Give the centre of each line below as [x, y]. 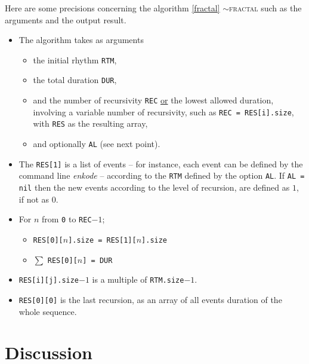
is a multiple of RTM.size [138, 279]
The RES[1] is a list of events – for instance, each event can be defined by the [161, 163]
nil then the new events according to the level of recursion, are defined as [154, 187]
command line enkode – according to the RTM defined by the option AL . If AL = [162, 175]
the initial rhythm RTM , [75, 59]
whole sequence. [48, 311]
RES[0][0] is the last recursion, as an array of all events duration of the [150, 299]
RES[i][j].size [49, 281]
